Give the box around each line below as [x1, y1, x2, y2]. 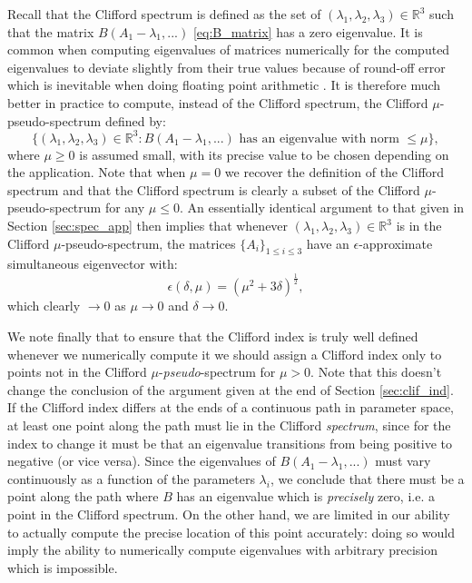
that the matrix [7, 22, 94, 41]
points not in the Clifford [7, 362, 147, 381]
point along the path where [7, 487, 159, 506]
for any [104, 198, 145, 217]
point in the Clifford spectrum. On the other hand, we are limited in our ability [7, 504, 450, 523]
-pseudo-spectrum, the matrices [61, 233, 236, 252]
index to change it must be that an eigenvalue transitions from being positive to [7, 433, 452, 452]
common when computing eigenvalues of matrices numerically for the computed [7, 40, 450, 59]
